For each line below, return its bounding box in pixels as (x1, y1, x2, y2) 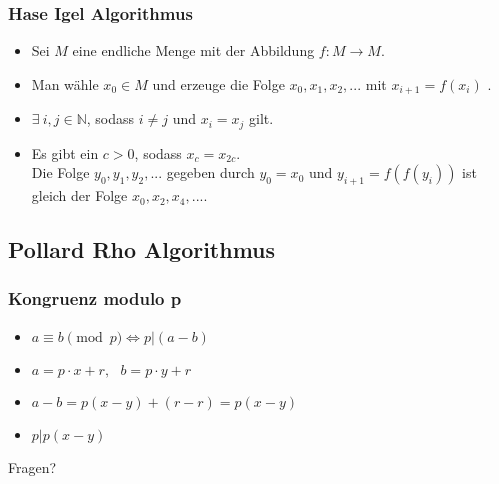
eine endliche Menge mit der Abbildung (72, 40, 315, 61)
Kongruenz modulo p (8, 286, 182, 311)
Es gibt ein (31, 142, 99, 163)
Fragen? (8, 456, 57, 477)
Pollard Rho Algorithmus (8, 234, 276, 265)
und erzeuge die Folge (152, 73, 285, 94)
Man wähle (31, 73, 99, 94)
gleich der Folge (31, 185, 128, 206)
